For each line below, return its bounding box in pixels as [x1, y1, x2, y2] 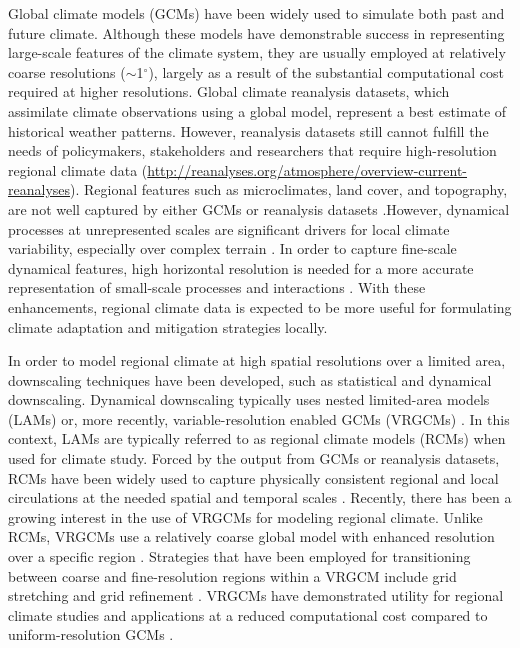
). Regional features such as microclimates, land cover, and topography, [70, 179, 508, 200]
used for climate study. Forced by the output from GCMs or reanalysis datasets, [8, 448, 500, 469]
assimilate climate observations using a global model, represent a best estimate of [8, 100, 507, 121]
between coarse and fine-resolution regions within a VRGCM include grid [8, 565, 457, 586]
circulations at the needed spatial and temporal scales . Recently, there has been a [8, 487, 512, 508]
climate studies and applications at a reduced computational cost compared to [8, 604, 488, 625]
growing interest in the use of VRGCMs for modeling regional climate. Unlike [8, 506, 483, 527]
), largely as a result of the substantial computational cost [148, 61, 504, 82]
